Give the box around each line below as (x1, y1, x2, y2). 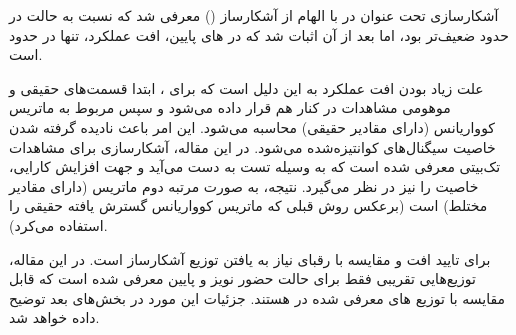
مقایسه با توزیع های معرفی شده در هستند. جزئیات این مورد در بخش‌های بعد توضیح (9, 287, 506, 308)
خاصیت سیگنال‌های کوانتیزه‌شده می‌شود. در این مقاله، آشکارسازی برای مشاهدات (9, 136, 496, 157)
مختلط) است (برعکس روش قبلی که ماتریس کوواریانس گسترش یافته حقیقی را (9, 195, 488, 216)
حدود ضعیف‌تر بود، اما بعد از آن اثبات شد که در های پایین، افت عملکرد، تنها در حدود (9, 24, 509, 45)
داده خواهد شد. (9, 307, 100, 328)
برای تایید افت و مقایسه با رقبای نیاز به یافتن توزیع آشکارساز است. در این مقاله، (9, 248, 491, 269)
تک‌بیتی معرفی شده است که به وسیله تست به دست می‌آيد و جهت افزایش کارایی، (9, 156, 501, 177)
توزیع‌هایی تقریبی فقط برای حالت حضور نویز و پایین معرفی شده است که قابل (9, 268, 477, 289)
